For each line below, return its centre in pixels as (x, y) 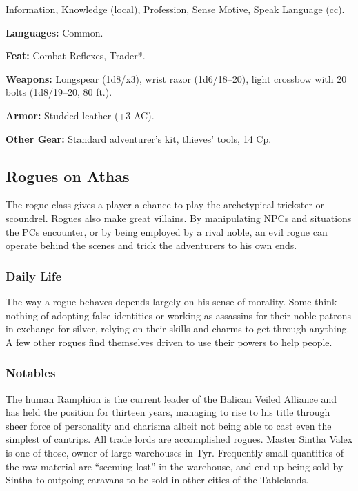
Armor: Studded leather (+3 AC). (80, 115)
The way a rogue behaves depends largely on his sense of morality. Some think (171, 301)
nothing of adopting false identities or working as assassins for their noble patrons (179, 315)
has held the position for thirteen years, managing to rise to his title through (168, 412)
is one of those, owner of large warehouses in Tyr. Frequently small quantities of (175, 452)
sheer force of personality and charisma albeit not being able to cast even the (169, 425)
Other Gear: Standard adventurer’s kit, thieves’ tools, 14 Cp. (139, 138)
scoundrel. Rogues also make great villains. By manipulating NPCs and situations (179, 218)
